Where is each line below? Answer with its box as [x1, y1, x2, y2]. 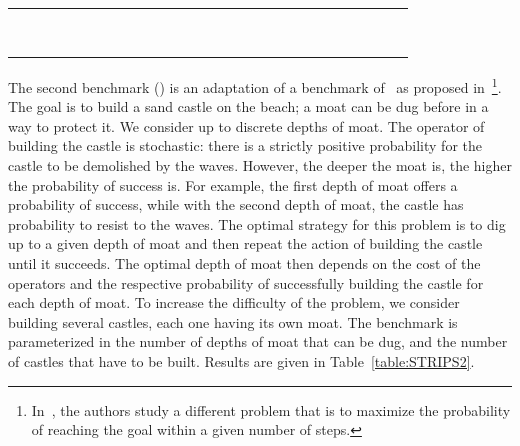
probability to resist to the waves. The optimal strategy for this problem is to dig [8, 213, 506, 234]
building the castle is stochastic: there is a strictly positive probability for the [8, 135, 482, 156]
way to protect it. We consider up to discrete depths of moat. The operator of [8, 115, 485, 136]
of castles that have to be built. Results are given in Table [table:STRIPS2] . [8, 350, 475, 371]
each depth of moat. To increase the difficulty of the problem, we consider [8, 292, 460, 313]
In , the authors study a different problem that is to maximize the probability [31, 399, 511, 420]
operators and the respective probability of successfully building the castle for [8, 272, 484, 293]
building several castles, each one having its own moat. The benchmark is [8, 311, 458, 332]
